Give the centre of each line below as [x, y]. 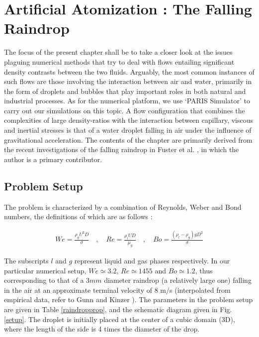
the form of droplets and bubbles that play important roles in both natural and [125, 91]
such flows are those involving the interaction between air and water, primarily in [128, 81]
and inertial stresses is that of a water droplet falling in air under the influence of [128, 130]
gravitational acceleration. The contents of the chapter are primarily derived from [128, 139]
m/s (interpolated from [195, 290]
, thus [204, 270]
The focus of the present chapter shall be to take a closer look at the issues [118, 52]
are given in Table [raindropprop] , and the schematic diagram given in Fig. [118, 309]
